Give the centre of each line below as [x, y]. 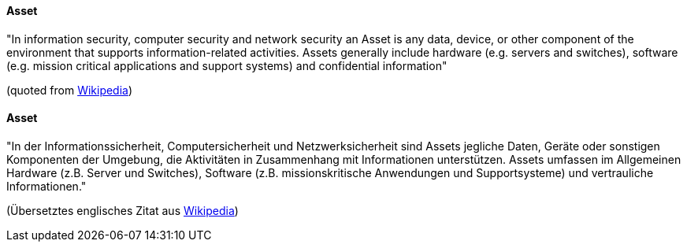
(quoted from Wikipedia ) [70, 90]
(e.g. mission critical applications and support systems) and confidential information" [227, 65]
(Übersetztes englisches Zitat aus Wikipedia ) [123, 210]
